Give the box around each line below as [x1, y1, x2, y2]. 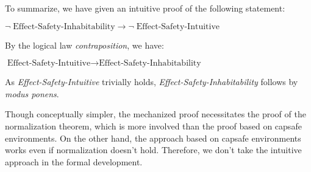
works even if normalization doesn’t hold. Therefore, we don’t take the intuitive [5, 143, 302, 156]
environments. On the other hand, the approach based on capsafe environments [5, 131, 301, 144]
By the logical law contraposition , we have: [5, 38, 164, 51]
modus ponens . [5, 87, 59, 100]
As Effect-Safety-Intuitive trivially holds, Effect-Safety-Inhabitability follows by [5, 75, 298, 88]
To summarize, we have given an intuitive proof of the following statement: [5, 2, 285, 14]
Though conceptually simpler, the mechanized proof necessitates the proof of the [5, 108, 306, 120]
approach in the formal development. [5, 155, 143, 168]
